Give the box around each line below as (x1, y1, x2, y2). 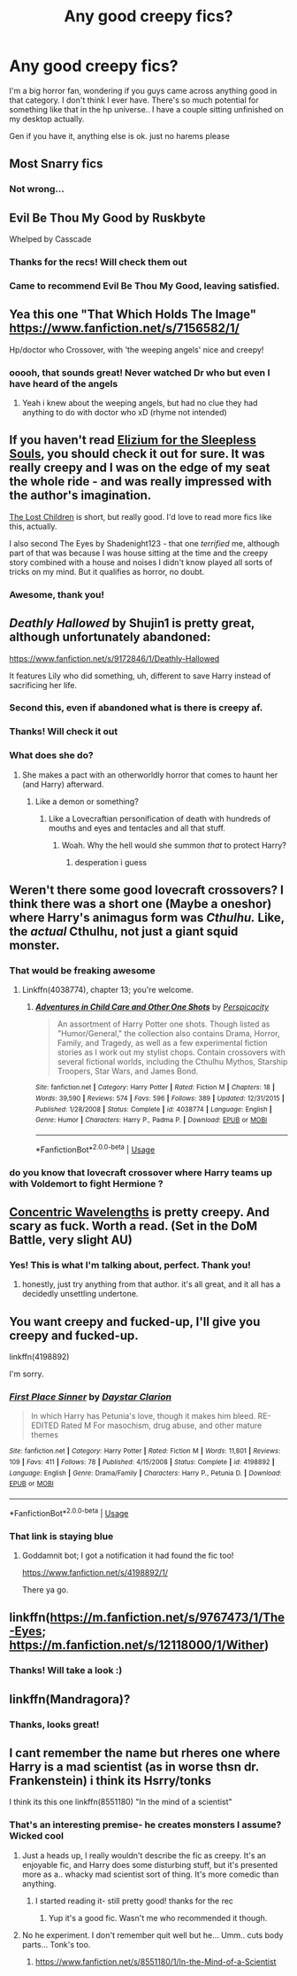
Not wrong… (9, 183, 65, 196)
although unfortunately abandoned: (9, 630, 211, 645)
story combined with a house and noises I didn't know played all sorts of (9, 556, 273, 568)
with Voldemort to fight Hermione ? (9, 1177, 164, 1189)
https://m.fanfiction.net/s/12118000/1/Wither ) (9, 1638, 270, 1653)
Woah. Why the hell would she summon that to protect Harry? (61, 840, 287, 850)
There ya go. (21, 1584, 69, 1595)
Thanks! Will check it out (9, 725, 118, 738)
